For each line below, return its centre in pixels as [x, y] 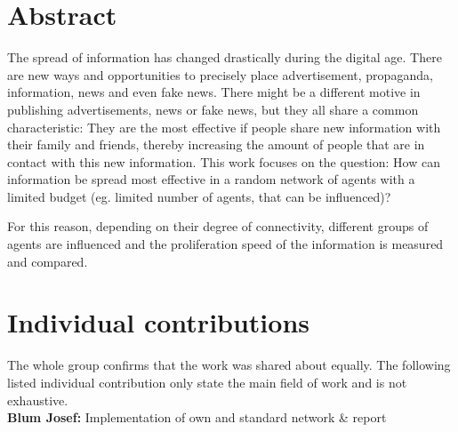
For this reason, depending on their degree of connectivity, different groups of [218, 226]
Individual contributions [159, 322]
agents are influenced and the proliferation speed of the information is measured [225, 244]
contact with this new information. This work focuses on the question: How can [224, 161]
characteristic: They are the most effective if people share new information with [224, 127]
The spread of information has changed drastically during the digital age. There [225, 57]
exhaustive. [38, 400]
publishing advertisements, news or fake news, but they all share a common [213, 109]
